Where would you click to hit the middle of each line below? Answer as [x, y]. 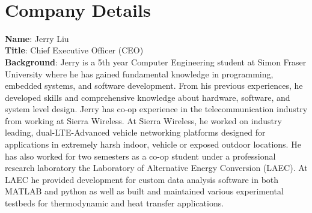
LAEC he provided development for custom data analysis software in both [142, 179]
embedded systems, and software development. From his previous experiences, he [154, 85]
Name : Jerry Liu [37, 38]
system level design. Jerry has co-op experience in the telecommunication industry [156, 109]
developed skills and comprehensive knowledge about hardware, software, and [148, 97]
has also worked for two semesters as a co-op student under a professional [140, 156]
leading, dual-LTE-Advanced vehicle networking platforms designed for [135, 132]
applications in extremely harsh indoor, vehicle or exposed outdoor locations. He [153, 144]
